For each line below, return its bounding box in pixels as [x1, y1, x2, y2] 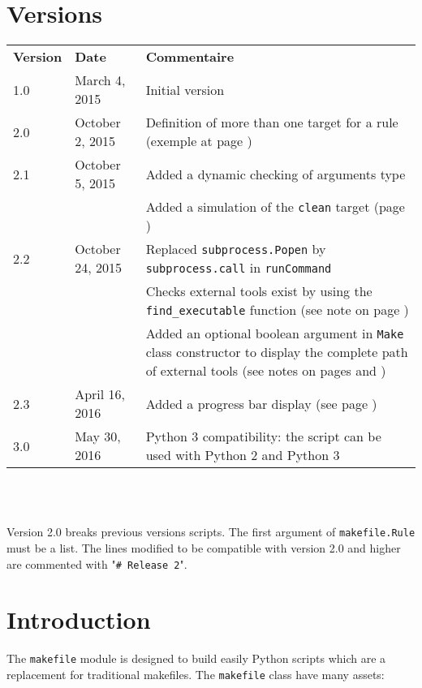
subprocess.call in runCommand [145, 258, 332, 277]
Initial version [145, 80, 225, 99]
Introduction [6, 603, 151, 636]
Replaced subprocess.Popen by [145, 239, 326, 259]
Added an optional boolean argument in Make [145, 324, 404, 343]
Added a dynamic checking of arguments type [145, 164, 406, 183]
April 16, [75, 385, 126, 404]
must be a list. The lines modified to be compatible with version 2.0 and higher [6, 539, 401, 556]
